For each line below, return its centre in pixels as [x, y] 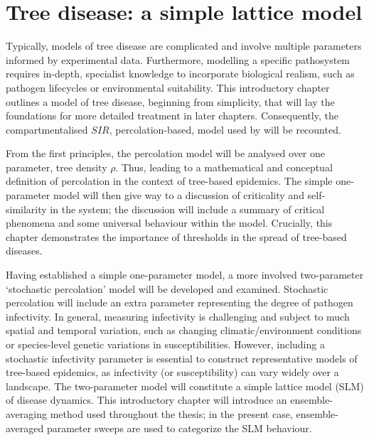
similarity [26, 209]
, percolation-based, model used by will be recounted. [225, 129]
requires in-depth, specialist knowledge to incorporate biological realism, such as [180, 74]
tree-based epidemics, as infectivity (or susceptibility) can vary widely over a [172, 372]
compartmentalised [47, 129]
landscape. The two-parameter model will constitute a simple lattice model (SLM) [185, 386]
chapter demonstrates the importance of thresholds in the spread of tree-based [176, 236]
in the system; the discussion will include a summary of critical [187, 209]
